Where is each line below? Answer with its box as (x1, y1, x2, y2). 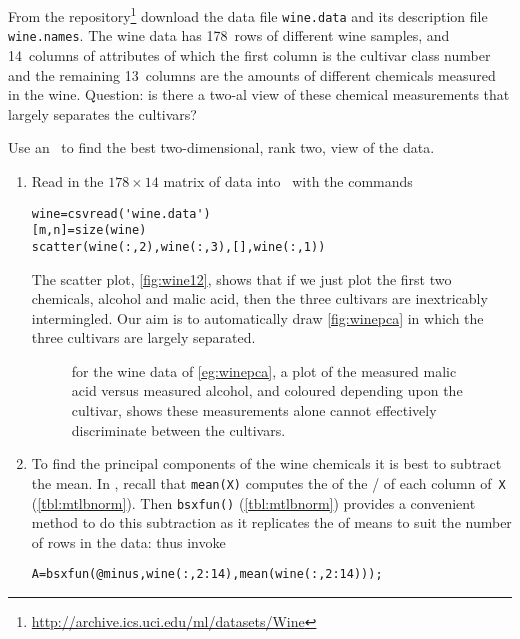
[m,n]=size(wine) (31, 223, 147, 238)
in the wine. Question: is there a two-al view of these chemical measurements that (8, 84, 510, 105)
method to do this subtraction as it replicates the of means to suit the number (31, 512, 512, 533)
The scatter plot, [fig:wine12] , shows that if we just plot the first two (31, 268, 452, 289)
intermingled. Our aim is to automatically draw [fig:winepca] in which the (31, 307, 484, 328)
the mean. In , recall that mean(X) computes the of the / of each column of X (31, 472, 506, 493)
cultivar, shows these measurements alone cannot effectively (71, 400, 437, 421)
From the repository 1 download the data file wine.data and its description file (8, 3, 488, 26)
